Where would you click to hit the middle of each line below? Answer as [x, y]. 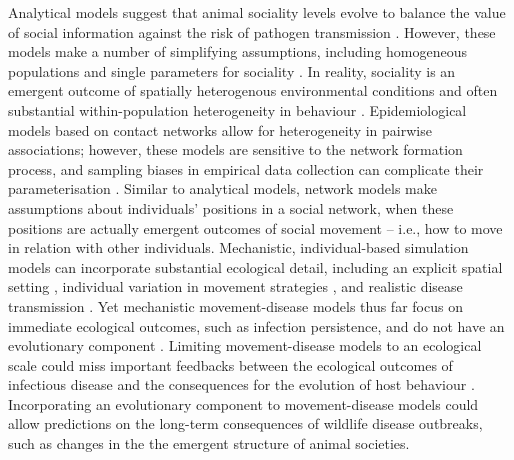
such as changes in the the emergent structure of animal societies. [209, 443]
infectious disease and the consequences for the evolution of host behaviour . [241, 384]
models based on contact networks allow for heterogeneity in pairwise [220, 129]
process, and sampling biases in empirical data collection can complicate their [246, 168]
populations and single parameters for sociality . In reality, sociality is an [232, 70]
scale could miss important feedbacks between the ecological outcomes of [230, 364]
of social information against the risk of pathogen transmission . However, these [252, 31]
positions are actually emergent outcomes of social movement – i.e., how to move [255, 227]
